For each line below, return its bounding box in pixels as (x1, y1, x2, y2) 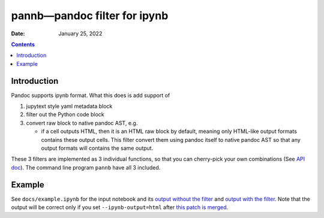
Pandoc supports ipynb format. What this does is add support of (11, 92, 170, 99)
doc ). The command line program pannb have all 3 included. (11, 163, 161, 171)
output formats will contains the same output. (41, 144, 154, 152)
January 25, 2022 (58, 30, 103, 37)
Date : (11, 30, 25, 37)
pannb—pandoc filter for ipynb (11, 9, 169, 22)
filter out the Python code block (26, 111, 104, 118)
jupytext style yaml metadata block (26, 102, 113, 110)
